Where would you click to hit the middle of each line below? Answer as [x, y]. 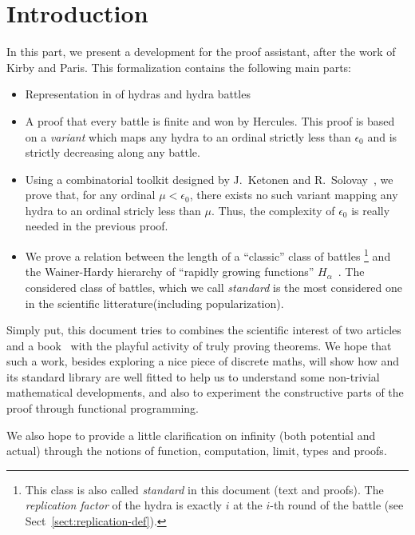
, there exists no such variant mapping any [294, 195]
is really [371, 210]
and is [382, 136]
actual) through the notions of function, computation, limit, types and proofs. [197, 451]
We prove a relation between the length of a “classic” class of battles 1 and [208, 255]
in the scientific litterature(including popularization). [154, 303]
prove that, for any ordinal [90, 195]
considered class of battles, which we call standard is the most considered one [214, 287]
